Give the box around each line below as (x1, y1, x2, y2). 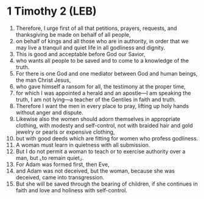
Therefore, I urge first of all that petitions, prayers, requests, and (15, 24, 177, 32)
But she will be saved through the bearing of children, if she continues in (15, 180, 198, 187)
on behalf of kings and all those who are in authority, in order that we (15, 37, 189, 45)
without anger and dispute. (15, 109, 84, 116)
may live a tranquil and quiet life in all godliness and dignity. (15, 44, 166, 51)
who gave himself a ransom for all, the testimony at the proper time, (15, 82, 186, 90)
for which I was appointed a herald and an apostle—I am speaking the (15, 89, 191, 96)
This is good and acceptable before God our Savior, (15, 50, 146, 57)
